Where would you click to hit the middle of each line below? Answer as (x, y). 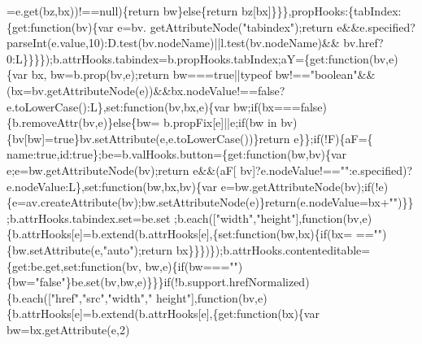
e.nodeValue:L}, (46, 186)
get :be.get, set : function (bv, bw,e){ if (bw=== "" (125, 266)
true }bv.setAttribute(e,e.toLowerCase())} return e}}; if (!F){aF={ (213, 138)
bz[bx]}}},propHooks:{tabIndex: (321, 11)
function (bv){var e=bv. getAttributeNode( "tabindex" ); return (182, 26)
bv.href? (363, 43)
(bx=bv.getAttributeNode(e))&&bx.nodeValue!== (132, 90)
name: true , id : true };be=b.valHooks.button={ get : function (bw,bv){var (177, 154)
